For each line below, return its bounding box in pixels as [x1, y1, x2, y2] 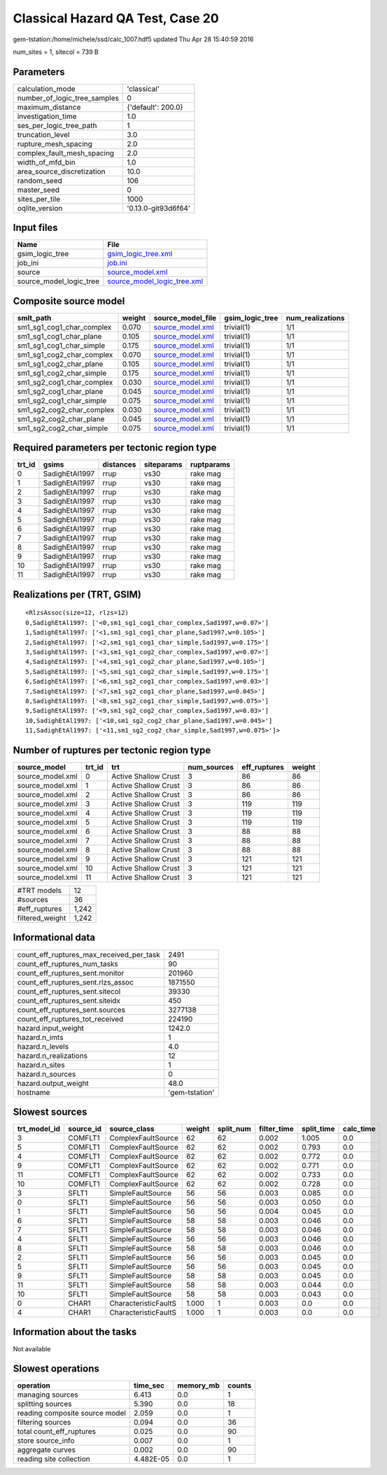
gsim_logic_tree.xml [107, 249, 173, 259]
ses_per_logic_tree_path [17, 120, 97, 130]
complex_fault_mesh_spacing [17, 148, 115, 157]
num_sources [188, 763, 234, 772]
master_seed [17, 185, 59, 195]
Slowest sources [13, 1106, 87, 1117]
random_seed [17, 176, 62, 185]
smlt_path [17, 313, 52, 323]
